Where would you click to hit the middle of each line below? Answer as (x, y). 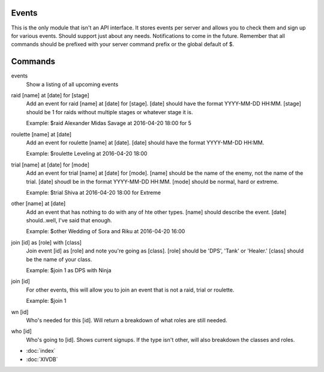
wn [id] (20, 312)
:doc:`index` (41, 351)
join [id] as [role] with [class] (46, 242)
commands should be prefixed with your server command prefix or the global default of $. (123, 44)
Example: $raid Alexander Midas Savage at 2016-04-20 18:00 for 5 (109, 123)
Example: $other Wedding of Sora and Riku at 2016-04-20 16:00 (106, 231)
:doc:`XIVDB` (42, 359)
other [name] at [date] (38, 204)
